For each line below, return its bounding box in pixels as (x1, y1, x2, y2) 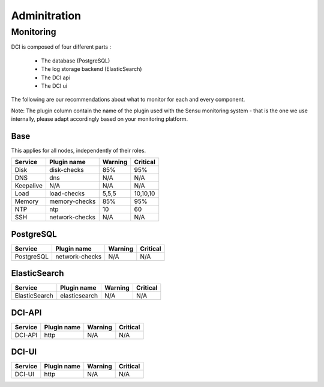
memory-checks (49, 197, 96, 206)
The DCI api (41, 74, 71, 81)
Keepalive (14, 181, 43, 190)
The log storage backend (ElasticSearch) (41, 66, 142, 73)
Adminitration (11, 9, 82, 22)
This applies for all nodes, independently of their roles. (11, 147, 146, 154)
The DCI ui (41, 82, 68, 90)
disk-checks (49, 166, 84, 174)
